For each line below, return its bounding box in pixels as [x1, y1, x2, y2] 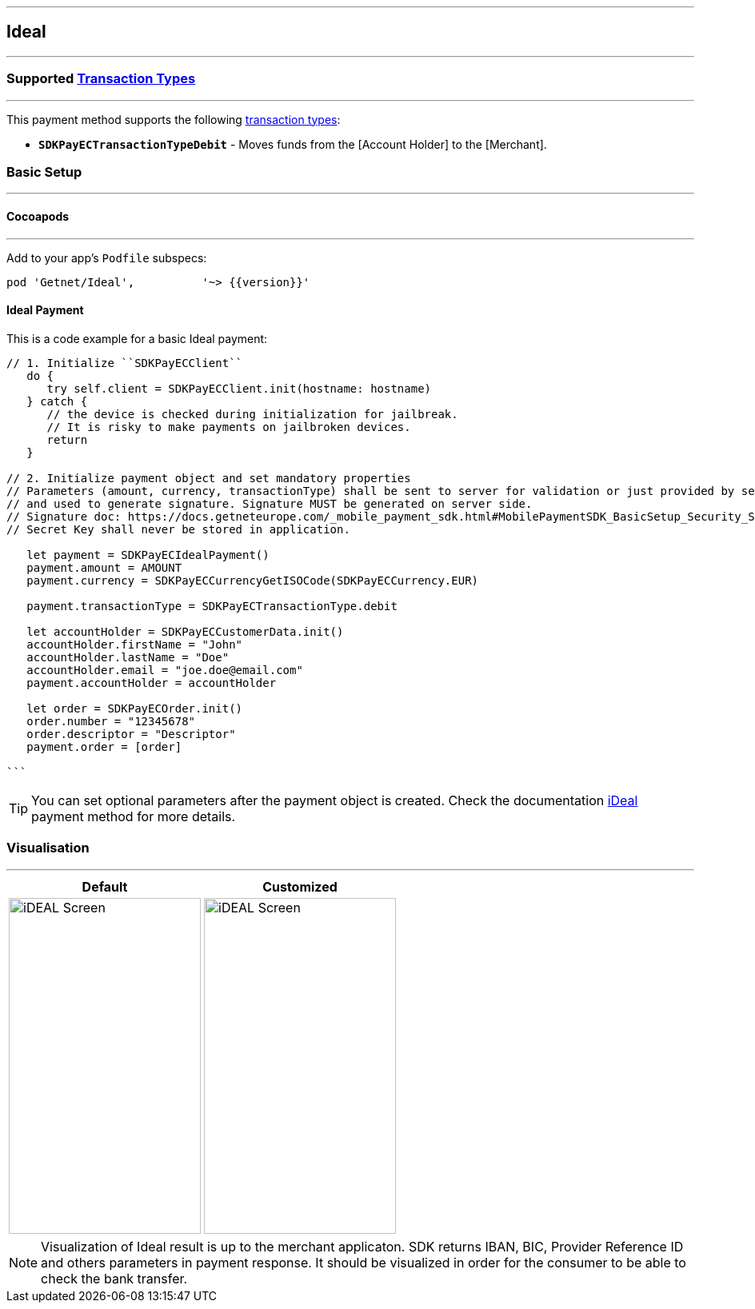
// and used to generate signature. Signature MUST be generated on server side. [6, 497, 533, 510]
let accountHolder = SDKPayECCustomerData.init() [26, 625, 344, 638]
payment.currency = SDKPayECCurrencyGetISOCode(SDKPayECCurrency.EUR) [26, 573, 479, 587]
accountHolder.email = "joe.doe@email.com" [26, 663, 303, 676]
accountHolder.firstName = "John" [26, 637, 243, 651]
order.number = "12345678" [26, 714, 196, 728]
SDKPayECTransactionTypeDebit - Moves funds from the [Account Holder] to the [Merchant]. [38, 137, 547, 151]
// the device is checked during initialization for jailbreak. [46, 407, 458, 421]
